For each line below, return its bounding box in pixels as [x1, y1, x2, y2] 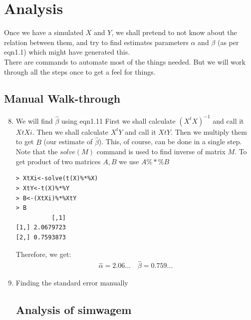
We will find [15, 115, 53, 126]
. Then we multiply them [171, 126, 247, 137]
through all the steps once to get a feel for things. [4, 66, 156, 77]
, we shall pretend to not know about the [111, 27, 237, 38]
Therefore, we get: [15, 248, 71, 259]
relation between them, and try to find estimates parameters [4, 37, 189, 47]
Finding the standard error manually [15, 277, 128, 288]
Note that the [15, 146, 58, 157]
